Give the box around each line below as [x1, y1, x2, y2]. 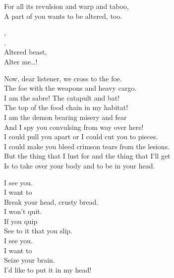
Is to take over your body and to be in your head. [4, 160, 155, 170]
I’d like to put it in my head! [4, 264, 92, 275]
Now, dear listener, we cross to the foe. [4, 73, 122, 83]
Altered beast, [4, 47, 47, 57]
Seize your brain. [4, 255, 55, 265]
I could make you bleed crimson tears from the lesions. [4, 141, 170, 151]
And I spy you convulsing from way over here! [4, 121, 144, 132]
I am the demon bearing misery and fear [4, 111, 127, 122]
